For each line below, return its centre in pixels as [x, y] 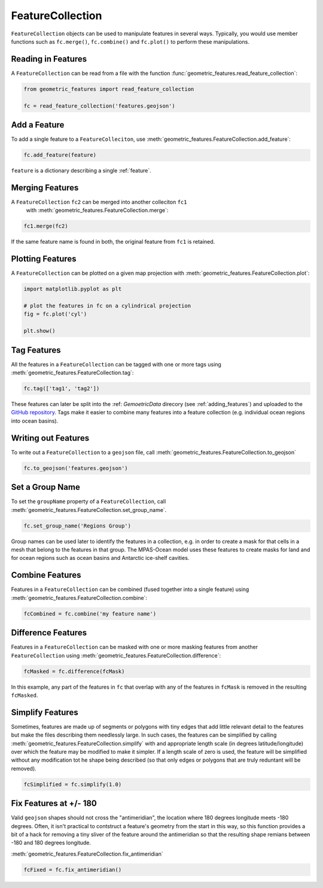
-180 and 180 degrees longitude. [51, 843]
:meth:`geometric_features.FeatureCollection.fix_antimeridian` [87, 854]
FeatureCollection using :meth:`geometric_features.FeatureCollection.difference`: [116, 655]
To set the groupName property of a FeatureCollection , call [89, 501]
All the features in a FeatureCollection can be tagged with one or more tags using [116, 364]
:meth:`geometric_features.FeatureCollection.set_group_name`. [89, 510]
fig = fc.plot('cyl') [55, 314]
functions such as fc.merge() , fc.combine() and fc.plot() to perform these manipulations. [130, 41]
